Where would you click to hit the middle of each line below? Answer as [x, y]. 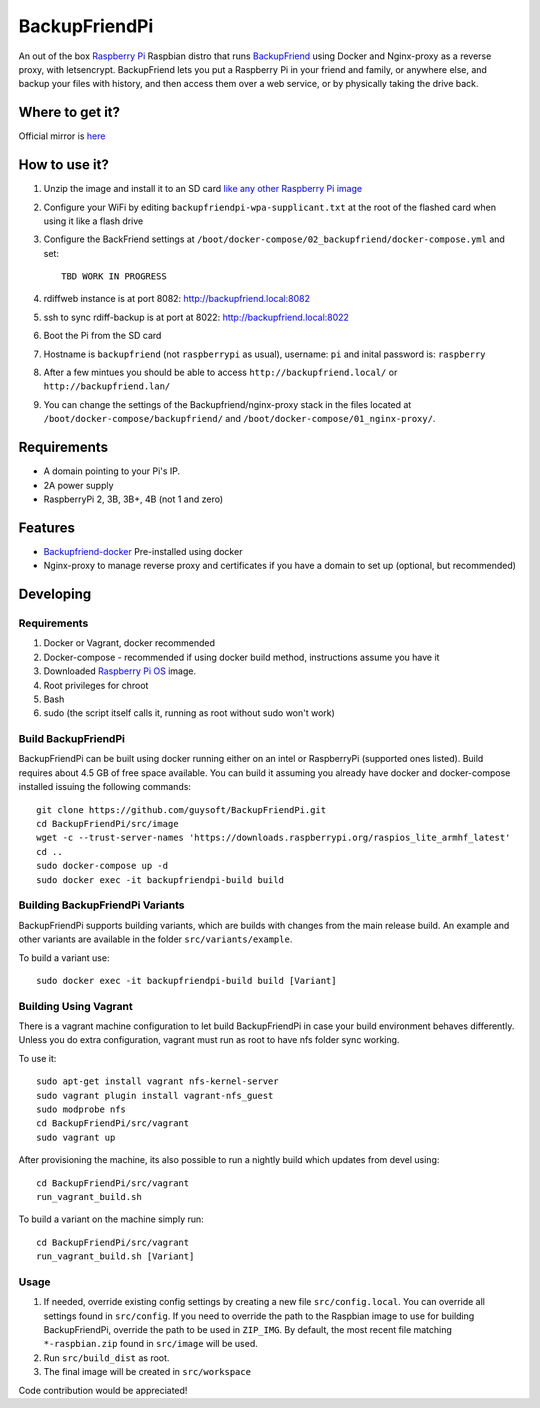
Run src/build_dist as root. [106, 1357]
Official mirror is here [62, 136]
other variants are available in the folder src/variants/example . [155, 939]
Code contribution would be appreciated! [103, 1390]
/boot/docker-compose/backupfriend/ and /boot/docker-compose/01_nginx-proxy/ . [239, 419]
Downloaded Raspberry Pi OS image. [120, 671]
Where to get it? [69, 112]
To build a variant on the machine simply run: [111, 1219]
